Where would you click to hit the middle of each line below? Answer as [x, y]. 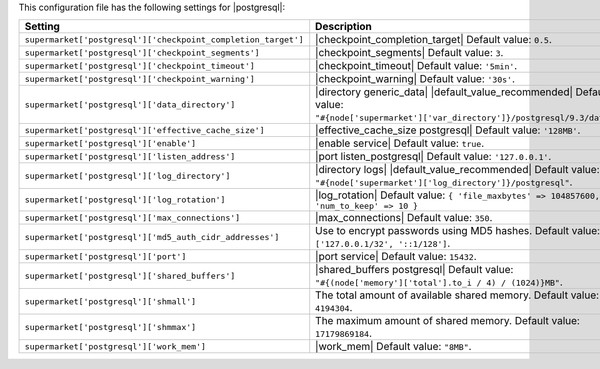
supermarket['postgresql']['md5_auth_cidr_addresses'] [152, 236]
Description [343, 27]
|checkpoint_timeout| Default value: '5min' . [416, 66]
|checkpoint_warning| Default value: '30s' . [415, 79]
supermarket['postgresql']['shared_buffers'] [130, 275]
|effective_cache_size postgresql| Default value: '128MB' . [448, 130]
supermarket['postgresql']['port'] [105, 256]
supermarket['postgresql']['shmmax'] [110, 326]
